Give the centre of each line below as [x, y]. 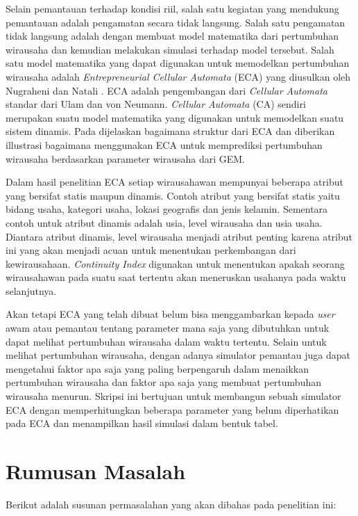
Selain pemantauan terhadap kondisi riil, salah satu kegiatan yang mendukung [172, 8]
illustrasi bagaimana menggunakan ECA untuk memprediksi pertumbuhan [164, 144]
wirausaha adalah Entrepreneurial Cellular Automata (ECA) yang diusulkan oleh [178, 76]
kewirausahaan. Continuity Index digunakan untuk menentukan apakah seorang [175, 263]
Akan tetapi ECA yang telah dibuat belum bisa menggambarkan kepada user [170, 314]
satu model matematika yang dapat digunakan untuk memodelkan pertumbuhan [178, 63]
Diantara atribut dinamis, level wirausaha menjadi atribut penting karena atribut [179, 236]
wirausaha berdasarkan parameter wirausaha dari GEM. [126, 158]
